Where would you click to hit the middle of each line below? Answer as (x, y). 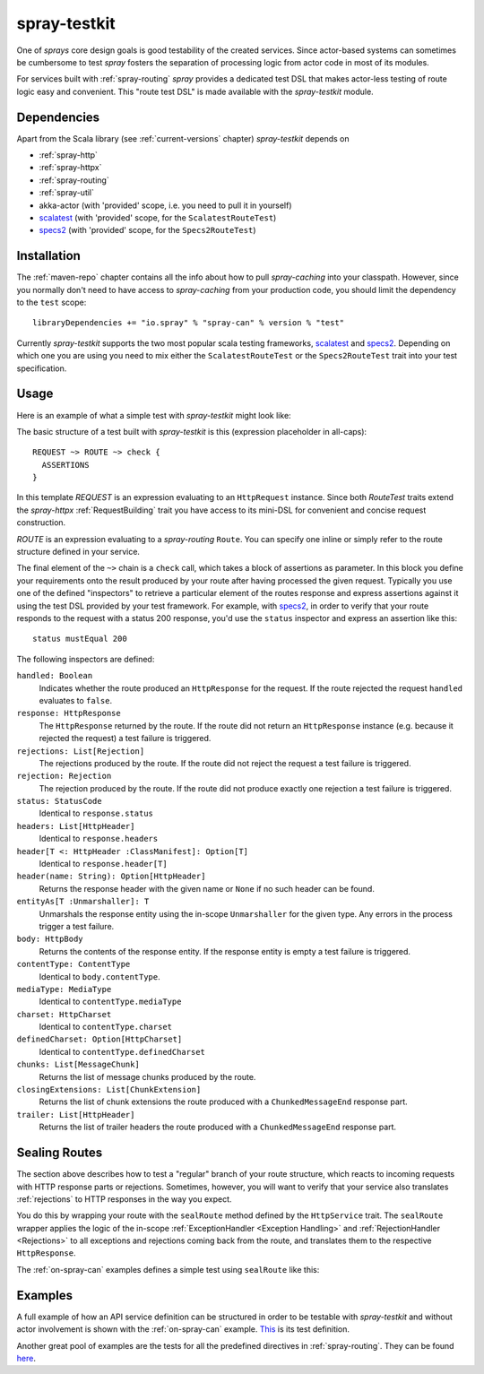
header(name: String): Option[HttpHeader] (111, 877)
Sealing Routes (60, 1153)
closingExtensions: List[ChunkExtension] (109, 1090)
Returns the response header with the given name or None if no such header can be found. (207, 888)
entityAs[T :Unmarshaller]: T (83, 902)
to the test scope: (52, 302)
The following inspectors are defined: (86, 659)
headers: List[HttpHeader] (76, 826)
